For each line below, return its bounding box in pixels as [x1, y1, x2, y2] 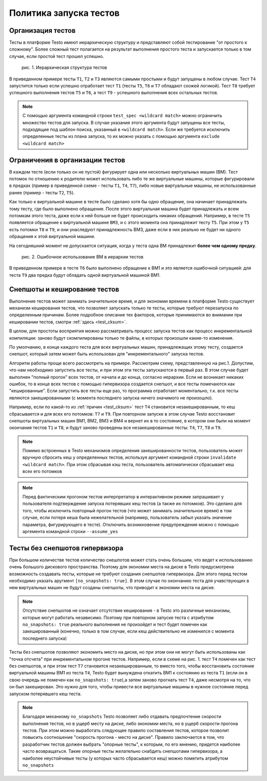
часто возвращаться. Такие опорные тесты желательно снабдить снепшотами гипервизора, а [22, 748, 222, 754]
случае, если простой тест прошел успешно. [9, 53, 104, 59]
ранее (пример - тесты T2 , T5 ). [9, 189, 75, 195]
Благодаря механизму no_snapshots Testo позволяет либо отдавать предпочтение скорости [22, 714, 222, 720]
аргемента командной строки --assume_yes [22, 528, 118, 534]
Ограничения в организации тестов [9, 156, 126, 164]
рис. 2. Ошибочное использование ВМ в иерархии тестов [21, 253, 143, 260]
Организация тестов [9, 26, 76, 35]
